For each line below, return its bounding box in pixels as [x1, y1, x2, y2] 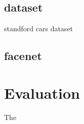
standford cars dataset [4, 23, 73, 34]
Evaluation [4, 82, 80, 103]
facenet [4, 48, 42, 64]
